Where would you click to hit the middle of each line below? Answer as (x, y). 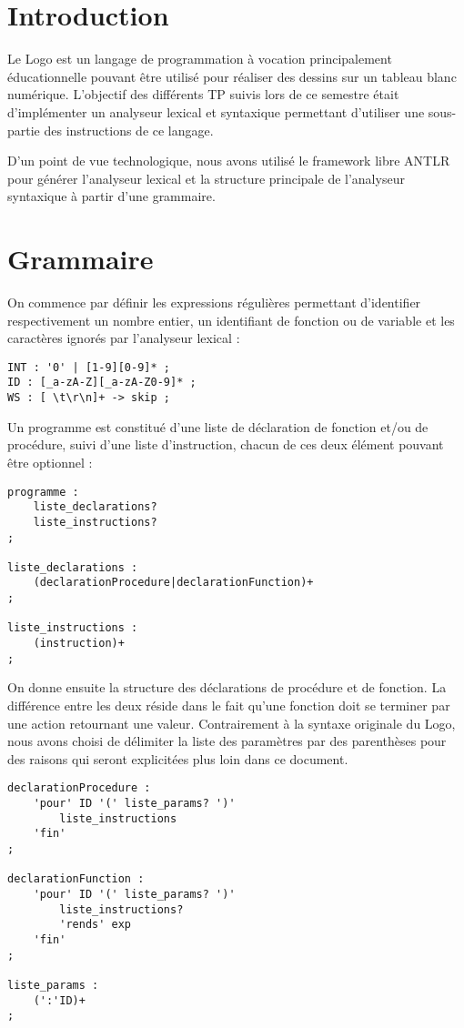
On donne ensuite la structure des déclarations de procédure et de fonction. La (227, 687)
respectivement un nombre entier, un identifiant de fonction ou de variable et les (231, 320)
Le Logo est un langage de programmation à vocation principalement (200, 59)
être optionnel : (50, 462)
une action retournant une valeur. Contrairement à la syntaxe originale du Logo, (232, 723)
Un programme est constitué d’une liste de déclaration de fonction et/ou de (218, 426)
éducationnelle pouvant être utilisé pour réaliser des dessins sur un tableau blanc (232, 76)
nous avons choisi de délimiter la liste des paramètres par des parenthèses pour (227, 741)
